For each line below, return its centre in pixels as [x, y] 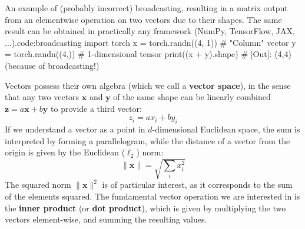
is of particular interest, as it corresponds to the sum [197, 185]
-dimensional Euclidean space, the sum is [226, 129]
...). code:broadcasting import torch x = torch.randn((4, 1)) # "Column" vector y [150, 42]
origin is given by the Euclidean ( [65, 152]
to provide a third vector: [96, 108]
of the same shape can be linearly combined [192, 97]
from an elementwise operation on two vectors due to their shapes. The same [143, 19]
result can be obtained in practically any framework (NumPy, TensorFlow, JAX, [150, 31]
